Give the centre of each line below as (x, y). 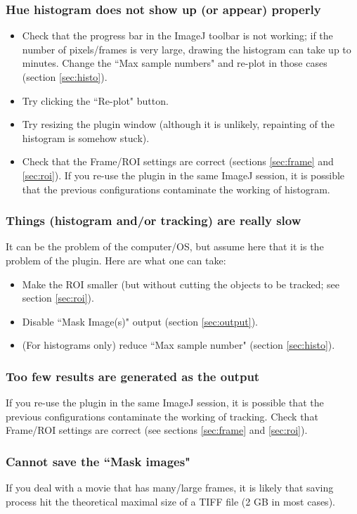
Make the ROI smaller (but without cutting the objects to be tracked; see (181, 284)
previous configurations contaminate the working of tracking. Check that (162, 416)
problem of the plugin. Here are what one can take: (116, 260)
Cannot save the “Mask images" (98, 461)
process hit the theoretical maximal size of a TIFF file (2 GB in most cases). (170, 501)
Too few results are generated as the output (133, 376)
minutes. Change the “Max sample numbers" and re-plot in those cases (175, 63)
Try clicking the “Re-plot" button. (95, 100)
